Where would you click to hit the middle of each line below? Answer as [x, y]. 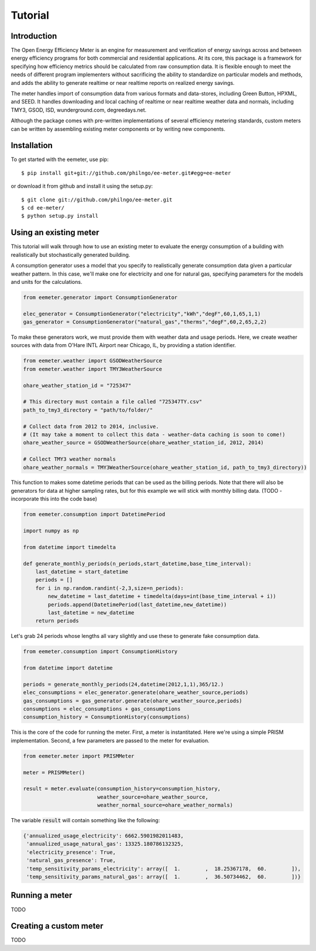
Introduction [34, 36]
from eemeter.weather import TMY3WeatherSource [92, 369]
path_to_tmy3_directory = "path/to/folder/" [88, 410]
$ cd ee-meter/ [43, 208]
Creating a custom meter [57, 926]
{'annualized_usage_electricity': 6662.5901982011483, [103, 836]
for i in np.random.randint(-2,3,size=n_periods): [109, 588]
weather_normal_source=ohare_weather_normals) [165, 805]
